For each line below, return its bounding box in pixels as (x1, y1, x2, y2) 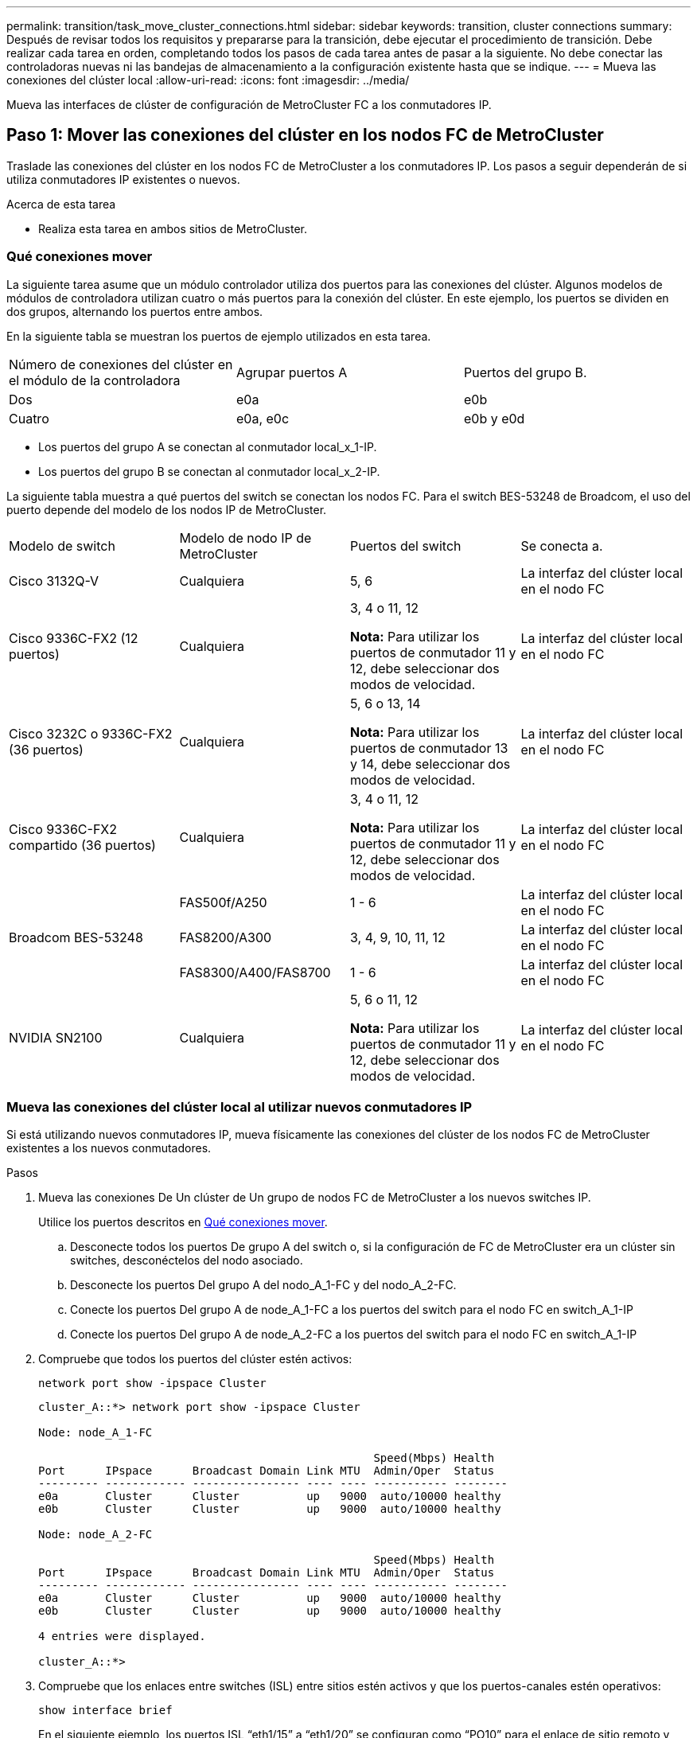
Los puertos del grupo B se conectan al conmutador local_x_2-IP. (38, 464, 380, 478)
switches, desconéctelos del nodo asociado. (70, 1253, 303, 1268)
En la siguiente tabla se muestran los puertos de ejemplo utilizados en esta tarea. (6, 329, 431, 343)
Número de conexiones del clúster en (9, 356, 233, 372)
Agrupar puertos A (236, 364, 348, 380)
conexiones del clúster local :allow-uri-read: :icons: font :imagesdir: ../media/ (6, 73, 410, 87)
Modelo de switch (9, 537, 115, 554)
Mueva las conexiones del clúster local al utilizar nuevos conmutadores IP (6, 1098, 473, 1115)
